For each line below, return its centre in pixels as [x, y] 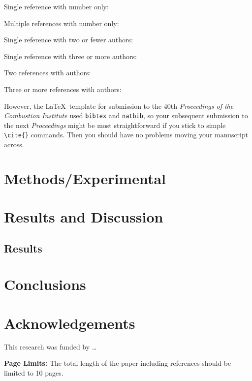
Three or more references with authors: [63, 89]
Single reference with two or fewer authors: [68, 40]
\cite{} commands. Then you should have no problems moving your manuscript [126, 135]
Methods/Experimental [85, 178]
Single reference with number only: [56, 6]
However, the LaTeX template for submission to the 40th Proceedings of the [119, 106]
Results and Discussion [84, 217]
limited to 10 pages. [34, 372]
